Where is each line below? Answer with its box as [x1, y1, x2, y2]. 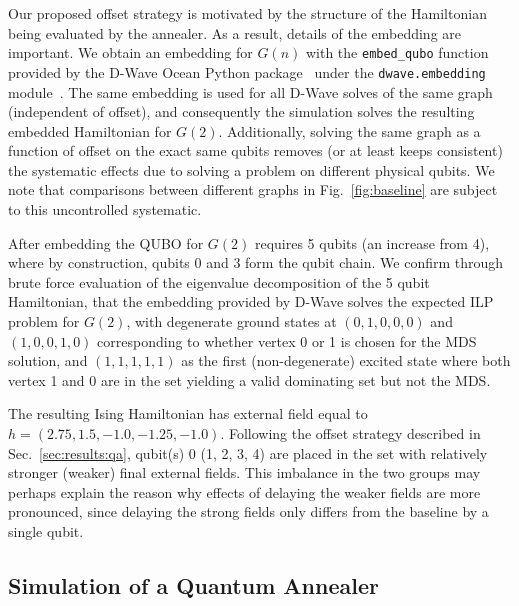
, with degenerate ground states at [126, 311, 337, 332]
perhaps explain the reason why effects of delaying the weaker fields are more [8, 481, 481, 502]
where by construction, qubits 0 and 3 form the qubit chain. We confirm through [8, 252, 504, 273]
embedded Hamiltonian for [8, 120, 172, 141]
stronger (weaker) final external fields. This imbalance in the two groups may [8, 462, 481, 483]
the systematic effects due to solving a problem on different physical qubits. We [8, 159, 495, 180]
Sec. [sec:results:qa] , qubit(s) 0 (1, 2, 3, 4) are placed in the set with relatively [8, 442, 488, 463]
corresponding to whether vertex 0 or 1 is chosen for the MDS [97, 330, 477, 351]
